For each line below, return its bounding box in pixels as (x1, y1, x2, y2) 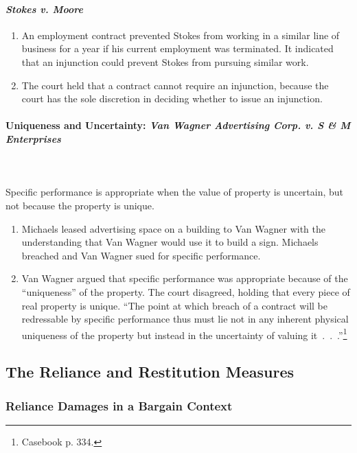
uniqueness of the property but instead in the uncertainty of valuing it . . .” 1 (21, 325, 347, 342)
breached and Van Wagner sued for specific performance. (21, 248, 261, 262)
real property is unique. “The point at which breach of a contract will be (21, 298, 327, 312)
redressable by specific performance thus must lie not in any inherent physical (21, 312, 349, 326)
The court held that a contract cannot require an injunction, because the (21, 78, 329, 92)
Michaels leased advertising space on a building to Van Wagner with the (21, 221, 325, 235)
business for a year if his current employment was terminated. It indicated (21, 41, 334, 56)
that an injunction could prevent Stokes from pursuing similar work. (21, 54, 309, 69)
